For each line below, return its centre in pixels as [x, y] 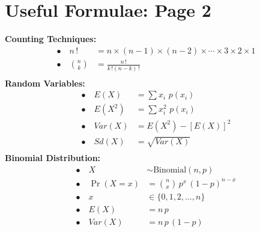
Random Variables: [45, 83]
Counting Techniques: [51, 39]
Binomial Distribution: [53, 158]
